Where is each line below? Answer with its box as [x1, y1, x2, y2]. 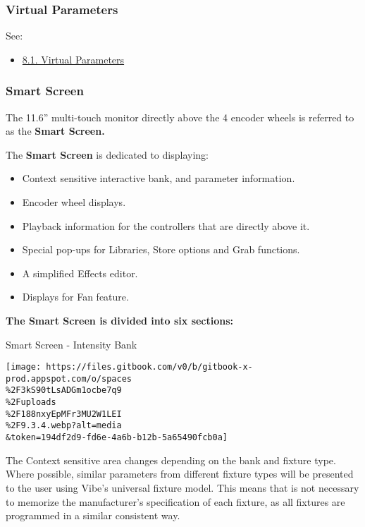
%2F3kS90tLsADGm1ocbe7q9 [6, 385, 122, 396]
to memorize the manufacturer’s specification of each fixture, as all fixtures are [6, 494, 345, 509]
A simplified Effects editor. [22, 265, 138, 280]
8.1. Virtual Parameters [22, 52, 125, 66]
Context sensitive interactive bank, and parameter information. [22, 171, 295, 186]
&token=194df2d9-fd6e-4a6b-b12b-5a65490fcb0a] [6, 432, 228, 443]
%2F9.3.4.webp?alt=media [6, 420, 122, 431]
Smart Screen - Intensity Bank [6, 337, 137, 351]
